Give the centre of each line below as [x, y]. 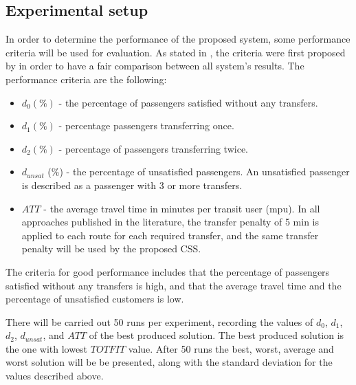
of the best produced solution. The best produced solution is [216, 335]
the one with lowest [47, 348]
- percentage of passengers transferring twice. [153, 148]
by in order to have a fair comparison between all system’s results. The [155, 66]
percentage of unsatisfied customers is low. [95, 299]
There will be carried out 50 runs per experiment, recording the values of [159, 321]
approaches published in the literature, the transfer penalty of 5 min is [170, 222]
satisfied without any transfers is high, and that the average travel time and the [174, 285]
